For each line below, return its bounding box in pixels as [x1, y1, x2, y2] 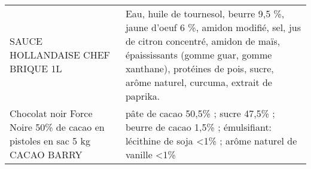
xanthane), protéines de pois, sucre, [125, 62, 274, 75]
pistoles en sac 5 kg [10, 134, 90, 148]
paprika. [125, 89, 160, 103]
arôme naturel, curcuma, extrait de [125, 75, 272, 89]
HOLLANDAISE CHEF [10, 48, 111, 62]
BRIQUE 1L [10, 62, 62, 75]
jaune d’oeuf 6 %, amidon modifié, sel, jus [125, 20, 301, 34]
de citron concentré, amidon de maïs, [125, 34, 280, 48]
